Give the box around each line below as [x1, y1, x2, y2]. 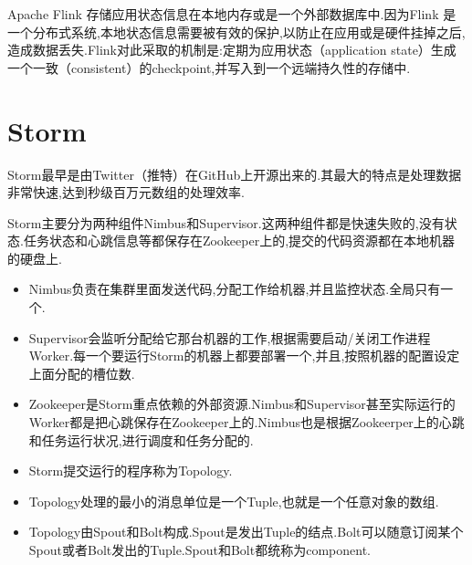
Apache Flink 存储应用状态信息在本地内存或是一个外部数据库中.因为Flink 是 [7, 5, 456, 23]
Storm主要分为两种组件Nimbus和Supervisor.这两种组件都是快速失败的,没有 [7, 213, 445, 232]
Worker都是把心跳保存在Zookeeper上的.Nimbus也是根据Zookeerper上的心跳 [28, 413, 465, 432]
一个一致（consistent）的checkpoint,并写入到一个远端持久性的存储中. [7, 58, 411, 77]
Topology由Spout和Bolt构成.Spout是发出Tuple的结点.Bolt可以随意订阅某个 [28, 522, 464, 541]
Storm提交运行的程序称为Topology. [28, 461, 233, 480]
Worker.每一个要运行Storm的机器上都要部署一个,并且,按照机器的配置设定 [28, 346, 460, 365]
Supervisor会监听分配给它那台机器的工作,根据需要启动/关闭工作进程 [28, 328, 431, 347]
